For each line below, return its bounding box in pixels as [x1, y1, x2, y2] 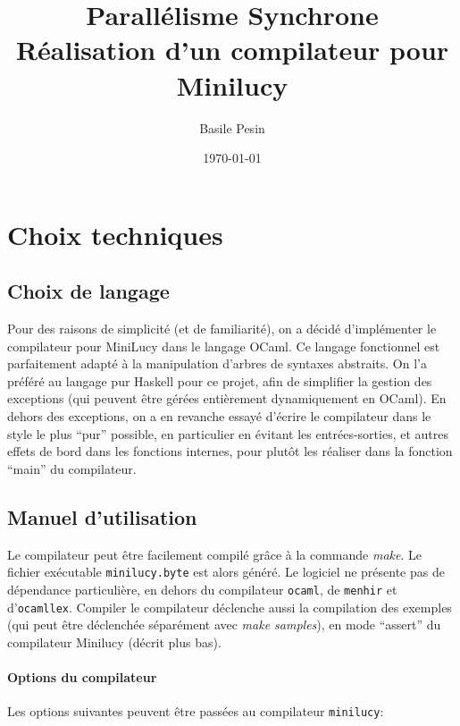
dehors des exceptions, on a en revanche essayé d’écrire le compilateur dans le [7, 407, 431, 426]
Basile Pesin [199, 118, 265, 137]
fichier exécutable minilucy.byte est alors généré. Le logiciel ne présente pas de [7, 562, 445, 581]
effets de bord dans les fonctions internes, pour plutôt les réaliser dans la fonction [7, 442, 453, 460]
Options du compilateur [7, 667, 157, 686]
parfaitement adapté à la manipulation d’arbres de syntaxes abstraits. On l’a [7, 354, 427, 373]
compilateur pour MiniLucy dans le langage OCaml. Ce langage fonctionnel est [7, 336, 440, 355]
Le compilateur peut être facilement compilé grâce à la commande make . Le [7, 544, 422, 563]
